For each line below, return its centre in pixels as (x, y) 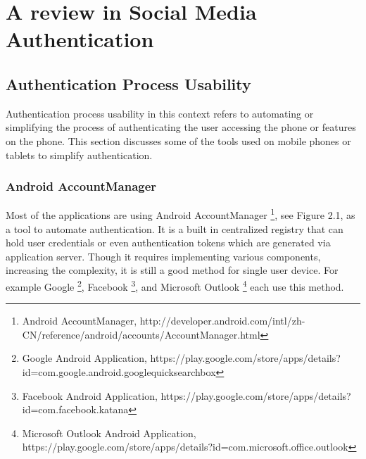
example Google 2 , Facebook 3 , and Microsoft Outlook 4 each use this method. (175, 285)
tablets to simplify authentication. (79, 155)
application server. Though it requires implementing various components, (163, 256)
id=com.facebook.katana (75, 409)
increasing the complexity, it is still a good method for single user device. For (172, 270)
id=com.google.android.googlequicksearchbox (119, 372)
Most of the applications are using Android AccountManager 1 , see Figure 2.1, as (181, 214)
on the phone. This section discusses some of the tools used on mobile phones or (178, 140)
